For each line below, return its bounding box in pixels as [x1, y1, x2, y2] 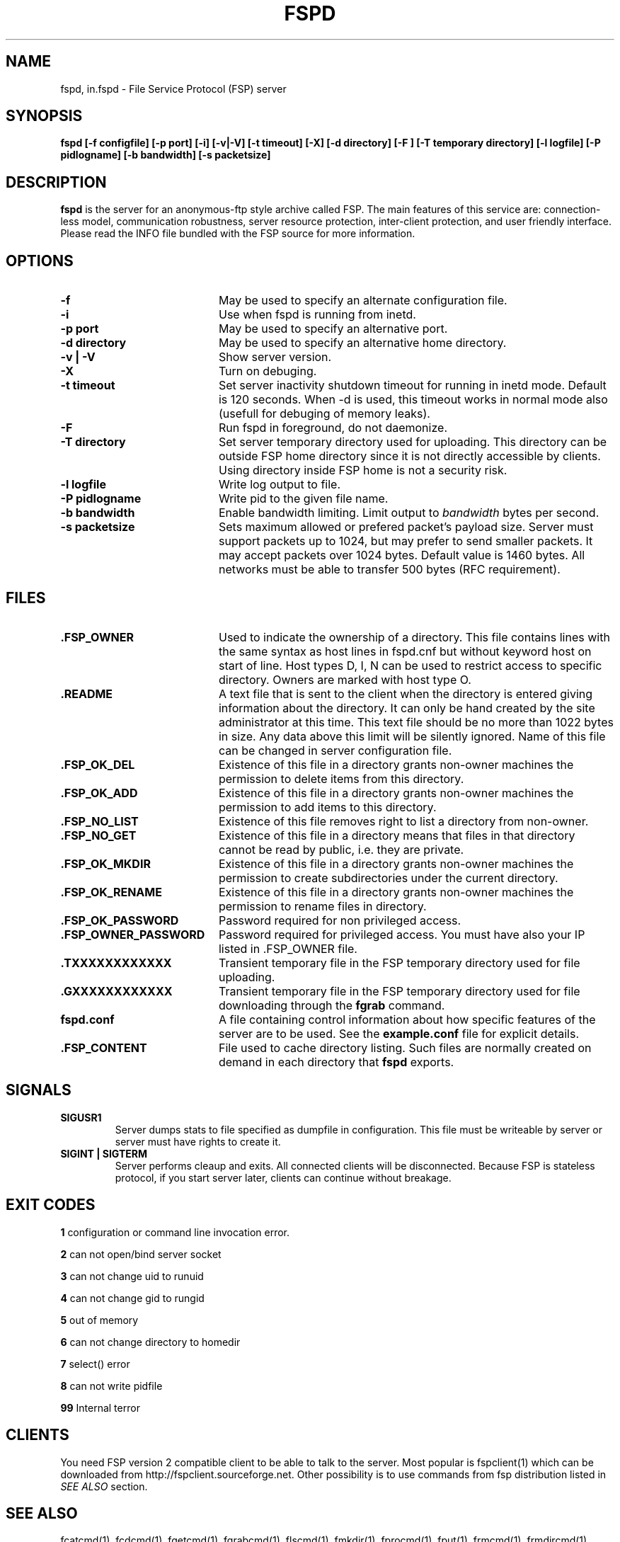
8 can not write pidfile [60, 1379, 163, 1392]
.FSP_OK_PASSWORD [60, 913, 179, 927]
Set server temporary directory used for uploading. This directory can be [218, 435, 607, 450]
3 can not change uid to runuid [60, 1269, 204, 1282]
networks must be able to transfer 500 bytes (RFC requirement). [218, 562, 561, 577]
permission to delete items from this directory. [218, 771, 464, 786]
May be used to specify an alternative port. [218, 321, 448, 336]
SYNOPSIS [6, 107, 83, 125]
